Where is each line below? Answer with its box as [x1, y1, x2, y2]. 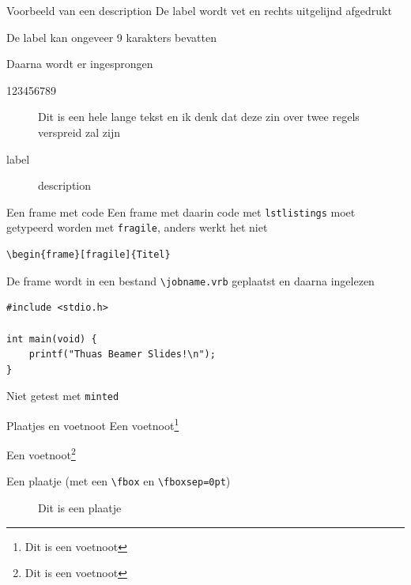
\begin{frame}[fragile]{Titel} [6, 249, 171, 261]
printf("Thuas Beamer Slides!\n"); [28, 349, 216, 360]
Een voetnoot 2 [6, 444, 76, 462]
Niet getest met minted [6, 387, 119, 404]
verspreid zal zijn [38, 123, 120, 140]
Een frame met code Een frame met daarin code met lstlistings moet [6, 203, 356, 220]
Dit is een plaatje [38, 500, 122, 516]
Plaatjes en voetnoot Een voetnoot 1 [6, 414, 179, 433]
